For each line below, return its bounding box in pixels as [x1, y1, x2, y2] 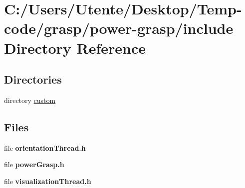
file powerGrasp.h [4, 159, 64, 170]
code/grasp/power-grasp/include [4, 18, 234, 38]
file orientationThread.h [4, 142, 86, 153]
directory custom [4, 94, 56, 105]
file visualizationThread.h [4, 176, 91, 186]
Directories [4, 72, 62, 87]
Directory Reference [4, 37, 146, 58]
